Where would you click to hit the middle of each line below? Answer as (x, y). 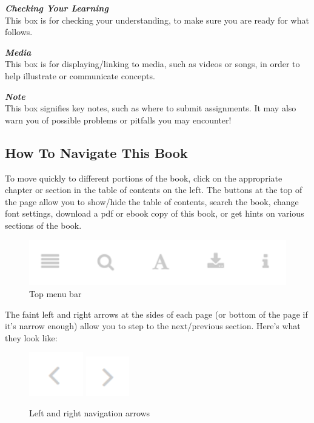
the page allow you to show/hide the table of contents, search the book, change (152, 201)
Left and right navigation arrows (90, 412)
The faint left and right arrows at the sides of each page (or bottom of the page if (156, 314)
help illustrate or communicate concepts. (80, 75)
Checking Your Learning (57, 8)
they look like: (31, 337)
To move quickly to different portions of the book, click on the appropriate (144, 178)
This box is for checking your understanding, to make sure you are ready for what (157, 20)
